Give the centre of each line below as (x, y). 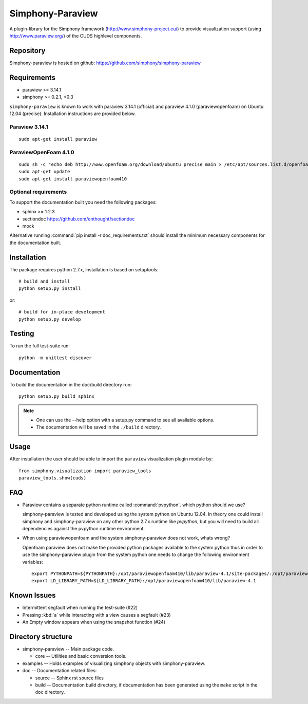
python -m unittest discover (55, 358)
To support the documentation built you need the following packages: (83, 202)
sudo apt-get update (44, 172)
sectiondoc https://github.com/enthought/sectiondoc (79, 219)
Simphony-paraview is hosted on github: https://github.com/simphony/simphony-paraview (105, 63)
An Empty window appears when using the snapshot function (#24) (94, 622)
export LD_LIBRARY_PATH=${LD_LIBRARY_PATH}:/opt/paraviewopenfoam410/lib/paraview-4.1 (144, 581)
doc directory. (50, 692)
